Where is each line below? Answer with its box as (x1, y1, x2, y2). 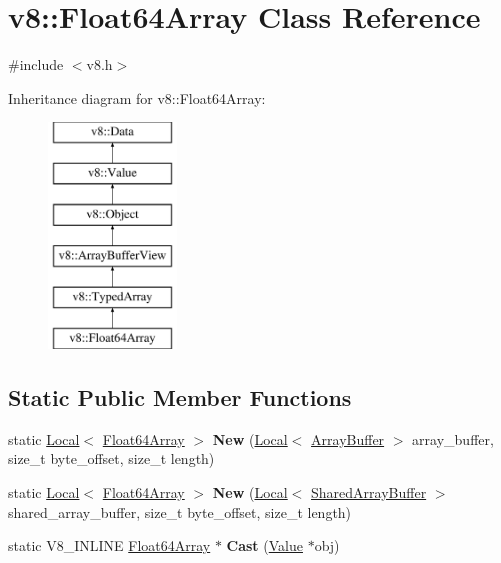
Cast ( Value (226, 535, 303, 556)
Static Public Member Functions (8, 382, 352, 413)
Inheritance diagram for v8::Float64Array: (8, 87, 266, 108)
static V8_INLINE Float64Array (8, 535, 211, 556)
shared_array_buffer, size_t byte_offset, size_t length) (8, 501, 352, 522)
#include (8, 54, 64, 75)
